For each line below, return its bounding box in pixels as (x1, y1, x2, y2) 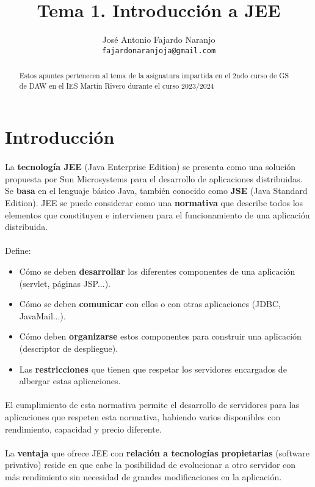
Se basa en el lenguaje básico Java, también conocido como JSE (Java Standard (5, 184, 308, 197)
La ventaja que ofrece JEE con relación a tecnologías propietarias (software (5, 446, 310, 459)
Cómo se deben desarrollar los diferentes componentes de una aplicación (19, 265, 295, 278)
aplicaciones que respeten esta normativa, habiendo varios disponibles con (5, 410, 281, 423)
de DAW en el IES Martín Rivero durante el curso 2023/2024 (19, 80, 214, 91)
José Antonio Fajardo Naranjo (102, 33, 215, 46)
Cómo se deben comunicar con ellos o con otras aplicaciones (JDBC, (19, 297, 281, 310)
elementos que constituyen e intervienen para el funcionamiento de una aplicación (5, 208, 310, 221)
